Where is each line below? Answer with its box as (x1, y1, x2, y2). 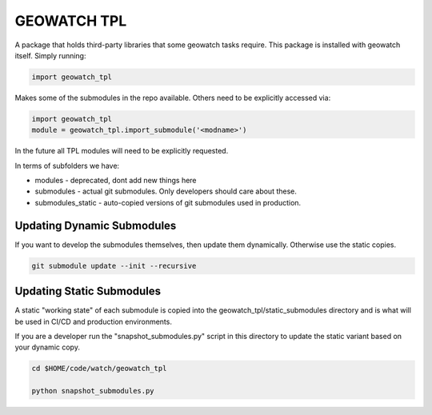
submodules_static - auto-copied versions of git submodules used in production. (34, 198, 302, 207)
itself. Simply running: (14, 50, 86, 60)
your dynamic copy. (14, 342, 80, 352)
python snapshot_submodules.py (31, 386, 155, 396)
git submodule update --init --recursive (31, 261, 197, 270)
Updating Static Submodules (14, 285, 162, 298)
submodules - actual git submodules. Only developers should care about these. (34, 186, 298, 196)
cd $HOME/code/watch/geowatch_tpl (31, 364, 167, 373)
